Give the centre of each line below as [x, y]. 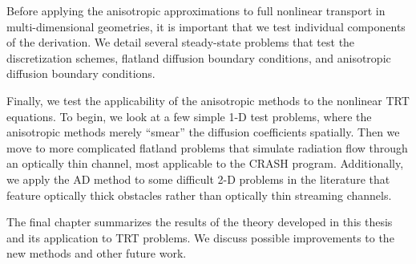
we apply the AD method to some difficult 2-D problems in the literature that [198, 179]
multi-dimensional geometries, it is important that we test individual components [206, 26]
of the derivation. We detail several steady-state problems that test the [181, 42]
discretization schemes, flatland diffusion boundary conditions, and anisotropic [199, 57]
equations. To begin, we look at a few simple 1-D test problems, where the [189, 116]
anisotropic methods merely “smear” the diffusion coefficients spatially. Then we [203, 132]
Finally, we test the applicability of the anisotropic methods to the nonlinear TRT [208, 100]
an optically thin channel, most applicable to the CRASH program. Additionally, [205, 163]
